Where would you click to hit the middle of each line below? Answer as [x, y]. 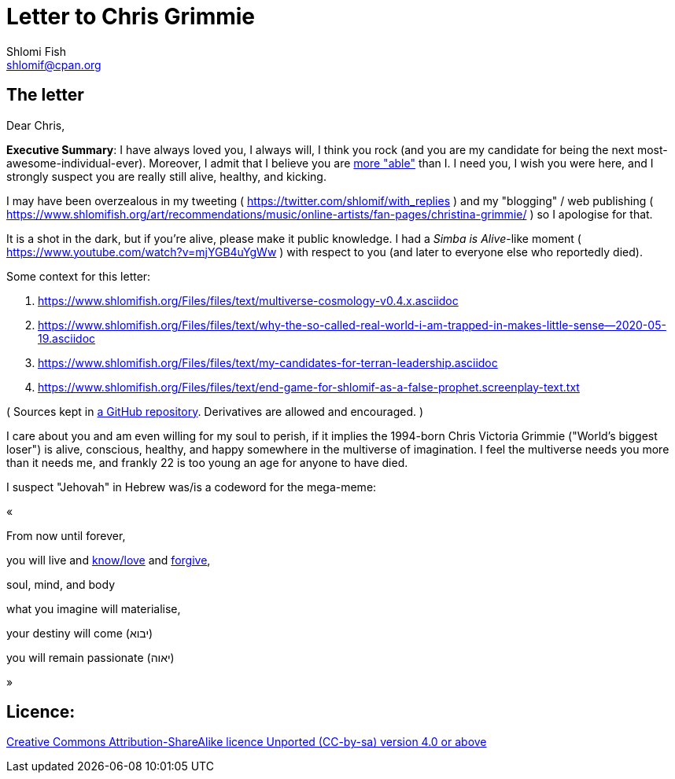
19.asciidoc [67, 338]
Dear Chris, [36, 125]
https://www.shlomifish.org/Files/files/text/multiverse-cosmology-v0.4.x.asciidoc [248, 300]
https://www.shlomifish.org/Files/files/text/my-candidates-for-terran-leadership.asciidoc [268, 362]
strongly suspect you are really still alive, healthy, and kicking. [166, 176]
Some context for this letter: [79, 276]
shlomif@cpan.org [54, 64]
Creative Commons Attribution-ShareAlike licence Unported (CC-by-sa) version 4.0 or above [247, 742]
